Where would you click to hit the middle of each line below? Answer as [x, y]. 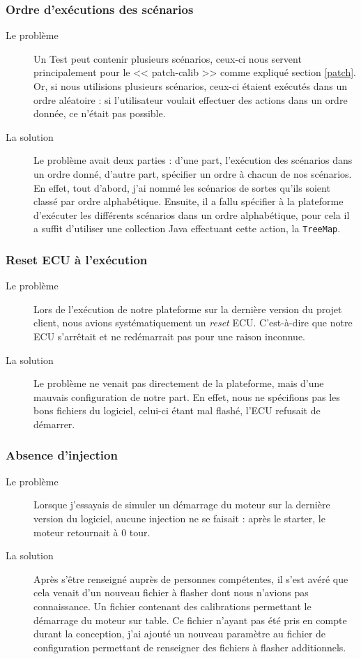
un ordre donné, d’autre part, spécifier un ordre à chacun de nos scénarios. [193, 173]
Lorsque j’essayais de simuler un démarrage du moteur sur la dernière [182, 505]
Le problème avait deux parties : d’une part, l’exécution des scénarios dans [193, 160]
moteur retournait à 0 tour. [92, 532]
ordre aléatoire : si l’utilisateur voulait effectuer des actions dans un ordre [191, 99]
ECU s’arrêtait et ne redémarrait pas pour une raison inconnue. [169, 336]
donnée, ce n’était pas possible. [100, 113]
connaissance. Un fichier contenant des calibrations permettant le [172, 606]
